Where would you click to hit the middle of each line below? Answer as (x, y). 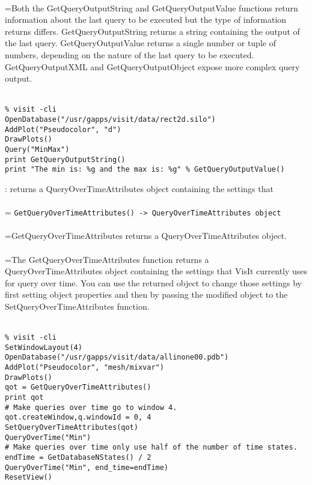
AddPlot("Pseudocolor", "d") (63, 129)
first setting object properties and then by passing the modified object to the (146, 294)
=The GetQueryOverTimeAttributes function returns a (107, 259)
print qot (24, 398)
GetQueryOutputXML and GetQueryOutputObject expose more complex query (152, 66)
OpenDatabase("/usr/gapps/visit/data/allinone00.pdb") (117, 357)
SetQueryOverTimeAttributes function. (77, 306)
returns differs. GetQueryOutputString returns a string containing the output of (152, 31)
